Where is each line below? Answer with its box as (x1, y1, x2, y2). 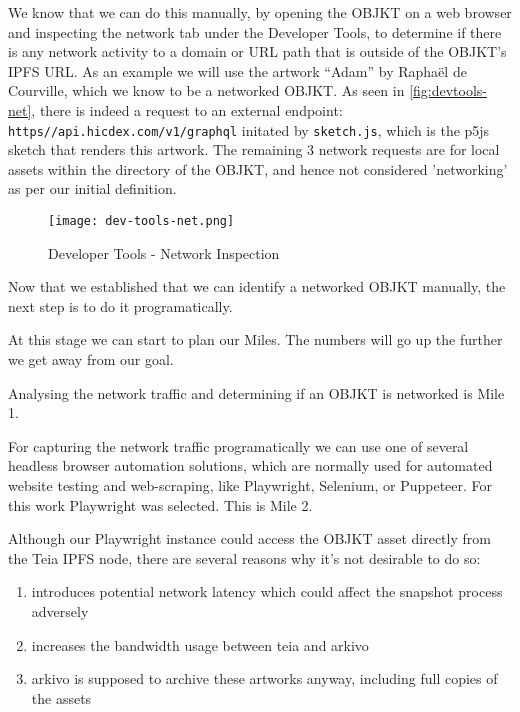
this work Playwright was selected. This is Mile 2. (8, 494, 313, 515)
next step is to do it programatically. (8, 295, 233, 316)
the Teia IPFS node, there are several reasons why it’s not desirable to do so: (8, 547, 481, 568)
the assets (31, 687, 92, 708)
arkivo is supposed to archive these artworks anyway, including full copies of (31, 668, 498, 689)
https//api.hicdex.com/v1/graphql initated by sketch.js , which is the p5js (8, 119, 490, 140)
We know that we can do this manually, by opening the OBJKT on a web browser (8, 2, 512, 22)
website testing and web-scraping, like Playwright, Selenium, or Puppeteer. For (8, 475, 493, 495)
